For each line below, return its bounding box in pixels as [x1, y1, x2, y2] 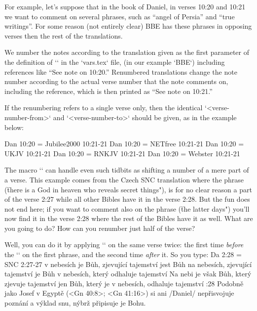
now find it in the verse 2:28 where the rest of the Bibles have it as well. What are [4, 213, 253, 223]
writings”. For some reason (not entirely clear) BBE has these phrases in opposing [4, 21, 252, 31]
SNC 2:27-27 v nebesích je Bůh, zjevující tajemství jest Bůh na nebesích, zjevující [4, 259, 252, 269]
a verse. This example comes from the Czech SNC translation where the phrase [4, 174, 244, 184]
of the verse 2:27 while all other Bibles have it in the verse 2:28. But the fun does [4, 194, 250, 204]
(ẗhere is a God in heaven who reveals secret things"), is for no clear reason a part [4, 184, 252, 194]
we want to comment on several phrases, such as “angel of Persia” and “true [4, 11, 235, 21]
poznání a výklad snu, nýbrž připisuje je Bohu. [4, 298, 146, 308]
